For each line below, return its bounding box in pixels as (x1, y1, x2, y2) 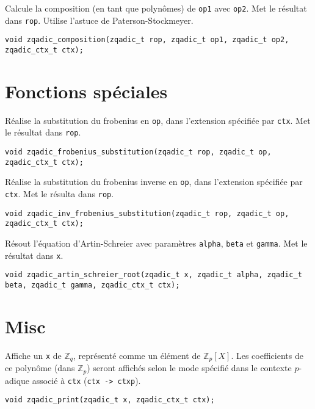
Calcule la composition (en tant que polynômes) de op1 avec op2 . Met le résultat (5, 2, 307, 14)
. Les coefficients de (231, 349, 303, 361)
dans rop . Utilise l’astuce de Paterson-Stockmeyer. (5, 13, 194, 26)
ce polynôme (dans (5, 361, 75, 374)
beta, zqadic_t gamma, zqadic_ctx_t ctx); (5, 280, 180, 289)
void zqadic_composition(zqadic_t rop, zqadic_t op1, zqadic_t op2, (5, 35, 289, 45)
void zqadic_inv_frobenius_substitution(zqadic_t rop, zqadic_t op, (5, 209, 289, 218)
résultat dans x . (5, 248, 63, 261)
